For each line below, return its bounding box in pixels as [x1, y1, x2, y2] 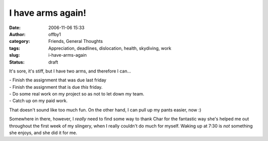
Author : [9, 31, 26, 37]
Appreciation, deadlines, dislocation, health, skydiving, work [48, 45, 171, 51]
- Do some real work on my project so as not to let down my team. [9, 91, 144, 97]
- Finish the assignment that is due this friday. [9, 84, 103, 90]
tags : [9, 45, 20, 51]
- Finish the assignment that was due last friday [9, 77, 107, 83]
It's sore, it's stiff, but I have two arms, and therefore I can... [9, 68, 132, 74]
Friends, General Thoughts [48, 38, 103, 44]
